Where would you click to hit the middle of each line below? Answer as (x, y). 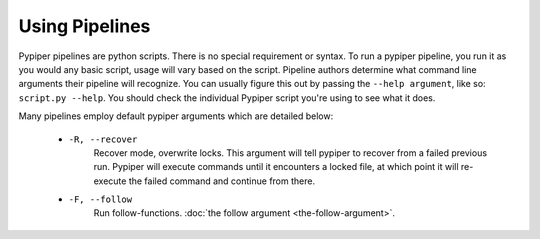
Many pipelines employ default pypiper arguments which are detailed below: (176, 116)
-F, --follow (100, 199)
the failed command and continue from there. (221, 181)
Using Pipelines (84, 26)
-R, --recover (103, 139)
